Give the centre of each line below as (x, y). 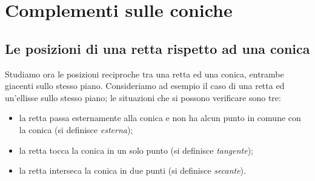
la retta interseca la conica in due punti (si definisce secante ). (132, 170)
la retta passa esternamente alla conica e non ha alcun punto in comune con (160, 118)
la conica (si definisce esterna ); (76, 129)
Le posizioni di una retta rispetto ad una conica (157, 48)
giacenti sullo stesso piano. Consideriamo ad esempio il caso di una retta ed (145, 86)
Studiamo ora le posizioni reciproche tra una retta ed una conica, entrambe (144, 74)
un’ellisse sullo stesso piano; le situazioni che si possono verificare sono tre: (143, 97)
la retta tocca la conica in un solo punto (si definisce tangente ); (136, 150)
